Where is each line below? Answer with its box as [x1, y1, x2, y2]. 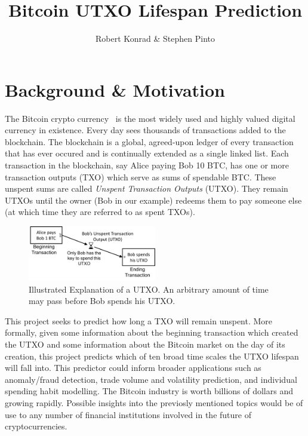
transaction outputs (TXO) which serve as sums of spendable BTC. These [5, 170, 276, 183]
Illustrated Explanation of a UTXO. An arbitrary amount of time [29, 283, 269, 295]
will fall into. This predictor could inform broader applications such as [5, 361, 261, 374]
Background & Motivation [5, 77, 226, 102]
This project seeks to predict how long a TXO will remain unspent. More [5, 314, 273, 327]
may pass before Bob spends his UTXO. [29, 294, 175, 307]
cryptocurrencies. [5, 420, 67, 432]
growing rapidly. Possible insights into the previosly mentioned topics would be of [5, 397, 303, 409]
